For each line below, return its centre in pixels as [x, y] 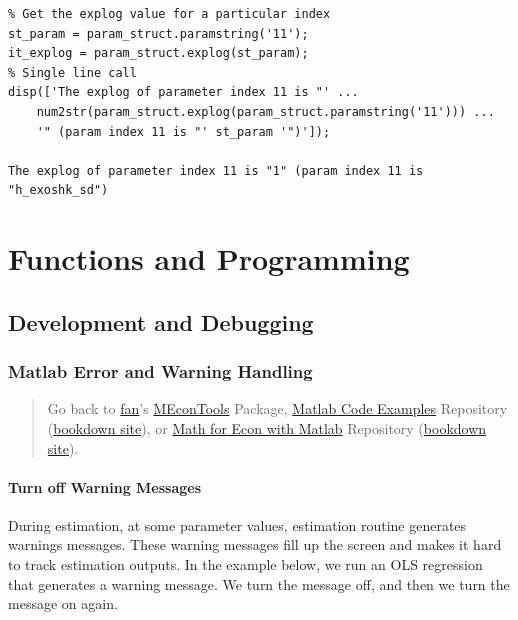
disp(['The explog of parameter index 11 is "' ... [183, 92]
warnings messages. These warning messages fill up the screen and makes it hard [255, 544]
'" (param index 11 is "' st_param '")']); [183, 131]
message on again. [63, 603]
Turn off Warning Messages [105, 486]
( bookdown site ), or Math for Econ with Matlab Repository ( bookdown [267, 427]
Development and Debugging [161, 321]
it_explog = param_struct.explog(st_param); [158, 53]
